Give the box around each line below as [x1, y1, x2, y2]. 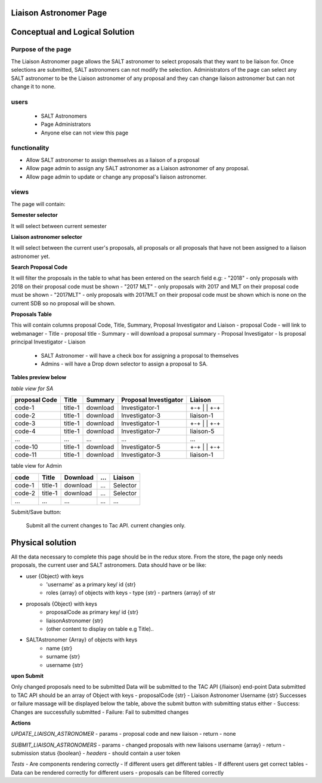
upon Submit [11, 672, 44, 679]
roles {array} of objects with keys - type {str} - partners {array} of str [46, 589, 216, 597]
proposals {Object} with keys [26, 600, 98, 607]
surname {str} [46, 653, 80, 660]
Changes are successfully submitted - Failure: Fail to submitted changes [11, 708, 189, 716]
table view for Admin [11, 462, 62, 469]
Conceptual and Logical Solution [11, 27, 135, 37]
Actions [11, 719, 31, 726]
